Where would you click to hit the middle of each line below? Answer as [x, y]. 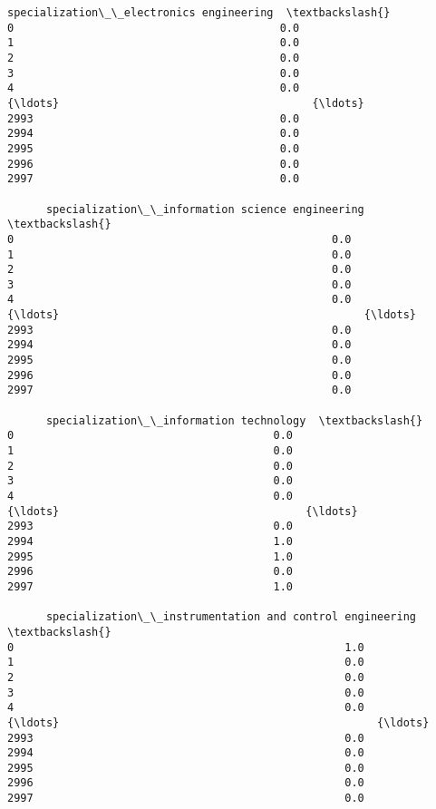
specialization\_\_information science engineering [205, 209]
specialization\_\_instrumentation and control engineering [231, 617]
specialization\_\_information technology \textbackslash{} [234, 420]
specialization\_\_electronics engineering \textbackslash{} [199, 13]
